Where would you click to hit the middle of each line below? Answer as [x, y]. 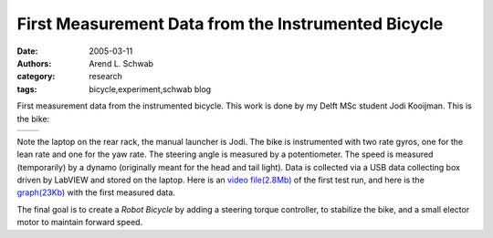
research [106, 77]
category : [36, 77]
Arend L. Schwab [121, 63]
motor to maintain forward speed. [80, 222]
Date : [27, 51]
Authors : [34, 63]
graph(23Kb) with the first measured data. [96, 192]
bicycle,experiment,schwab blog [150, 89]
